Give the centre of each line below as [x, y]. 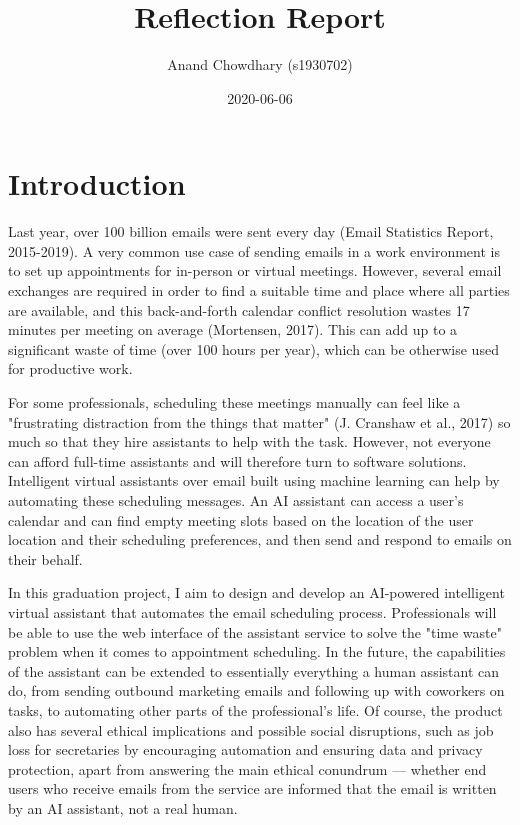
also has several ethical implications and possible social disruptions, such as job [251, 729]
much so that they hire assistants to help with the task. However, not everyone [249, 441]
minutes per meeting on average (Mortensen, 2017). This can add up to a [233, 329]
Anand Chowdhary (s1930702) [260, 64]
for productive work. [70, 368]
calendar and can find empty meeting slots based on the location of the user [241, 519]
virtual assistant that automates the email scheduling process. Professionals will [252, 611]
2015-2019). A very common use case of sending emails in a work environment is [254, 250]
